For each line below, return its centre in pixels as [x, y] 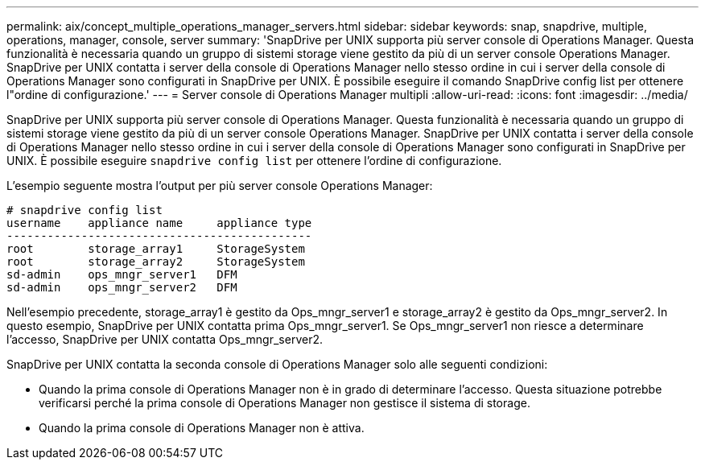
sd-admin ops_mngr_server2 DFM [122, 287]
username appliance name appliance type [159, 223]
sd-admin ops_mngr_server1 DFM [122, 274]
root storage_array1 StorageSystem [156, 249]
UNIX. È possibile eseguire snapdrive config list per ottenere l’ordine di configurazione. [254, 161]
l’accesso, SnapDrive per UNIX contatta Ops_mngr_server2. [165, 339]
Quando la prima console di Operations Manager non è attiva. [202, 428]
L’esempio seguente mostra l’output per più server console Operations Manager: [220, 186]
